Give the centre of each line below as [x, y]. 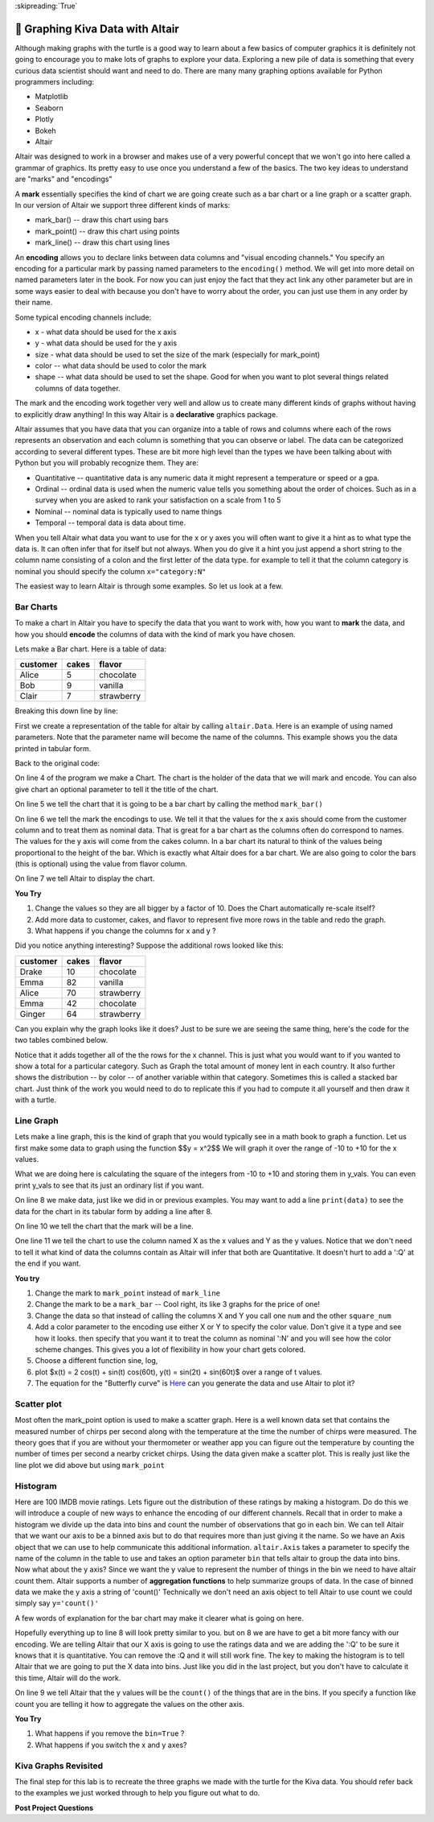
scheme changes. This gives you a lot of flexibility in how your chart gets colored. [170, 1349]
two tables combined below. [61, 1040]
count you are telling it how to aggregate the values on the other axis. [130, 1704]
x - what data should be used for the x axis [106, 332]
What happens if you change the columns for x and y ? [125, 931]
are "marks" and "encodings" [63, 179]
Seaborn [49, 108]
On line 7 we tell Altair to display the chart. [85, 878]
